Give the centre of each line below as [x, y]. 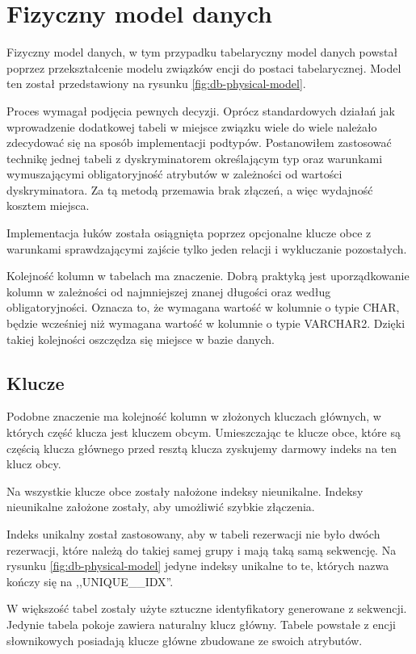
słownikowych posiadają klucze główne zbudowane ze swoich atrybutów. [185, 640]
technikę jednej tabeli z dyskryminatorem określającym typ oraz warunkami [195, 158]
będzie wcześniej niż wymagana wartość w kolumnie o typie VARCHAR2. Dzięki [206, 323]
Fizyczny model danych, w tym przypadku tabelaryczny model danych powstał [202, 52]
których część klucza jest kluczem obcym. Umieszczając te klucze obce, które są [204, 432]
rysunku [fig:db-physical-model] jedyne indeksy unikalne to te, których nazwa [198, 566]
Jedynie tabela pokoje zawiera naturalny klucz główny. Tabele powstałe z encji [201, 624]
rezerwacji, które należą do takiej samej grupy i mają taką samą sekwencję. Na [202, 549]
